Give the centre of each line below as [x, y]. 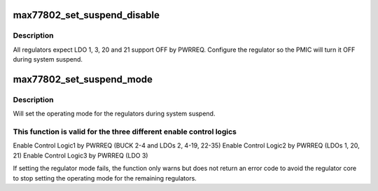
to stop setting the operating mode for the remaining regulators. [105, 178]
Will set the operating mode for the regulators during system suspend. [114, 114]
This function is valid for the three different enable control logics [125, 132]
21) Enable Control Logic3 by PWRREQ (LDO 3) [80, 155]
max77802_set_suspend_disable [86, 15]
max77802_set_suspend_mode [83, 79]
